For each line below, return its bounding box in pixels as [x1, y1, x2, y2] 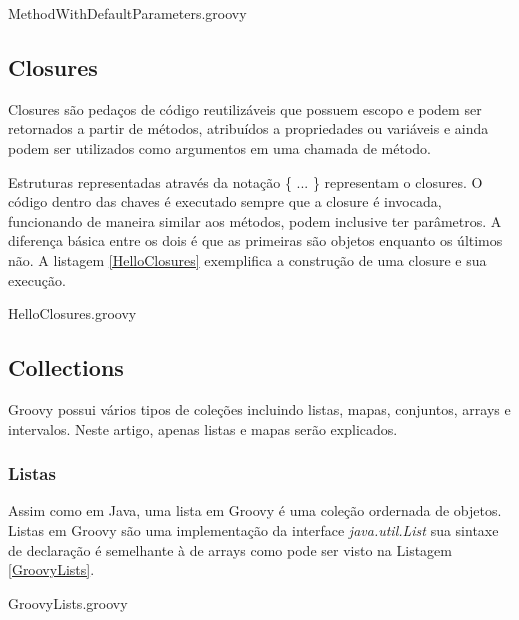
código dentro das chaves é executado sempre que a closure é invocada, [8, 191, 442, 212]
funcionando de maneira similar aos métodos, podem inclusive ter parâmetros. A [8, 210, 502, 231]
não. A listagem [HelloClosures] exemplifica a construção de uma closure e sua [8, 249, 487, 270]
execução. [8, 269, 66, 290]
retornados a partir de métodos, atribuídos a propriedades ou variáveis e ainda [8, 118, 489, 139]
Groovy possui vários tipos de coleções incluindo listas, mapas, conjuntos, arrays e [8, 398, 511, 419]
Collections [8, 352, 124, 383]
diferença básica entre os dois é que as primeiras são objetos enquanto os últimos [8, 230, 503, 251]
